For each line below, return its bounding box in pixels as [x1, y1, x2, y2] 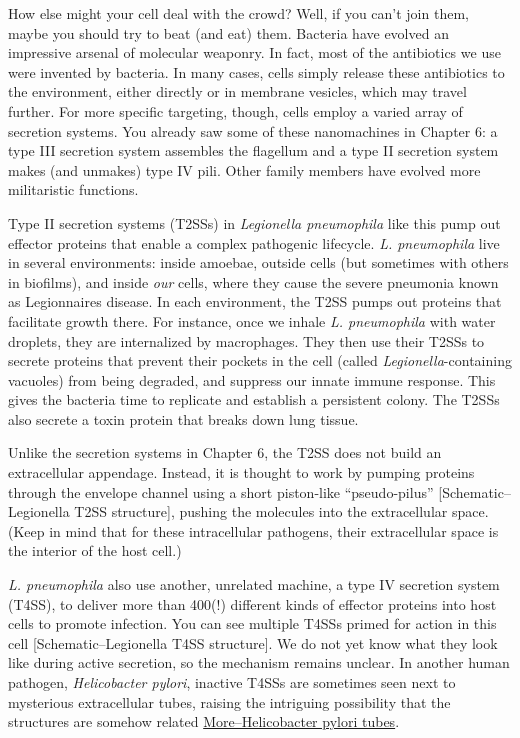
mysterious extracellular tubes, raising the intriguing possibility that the [8, 691, 451, 712]
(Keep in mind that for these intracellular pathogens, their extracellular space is [8, 520, 499, 541]
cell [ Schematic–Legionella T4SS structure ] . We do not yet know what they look [8, 632, 498, 653]
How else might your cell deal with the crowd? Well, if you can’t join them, [8, 3, 469, 23]
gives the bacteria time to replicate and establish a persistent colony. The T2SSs [8, 389, 500, 410]
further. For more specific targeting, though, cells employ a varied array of [8, 100, 463, 121]
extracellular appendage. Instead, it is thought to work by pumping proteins [8, 462, 475, 483]
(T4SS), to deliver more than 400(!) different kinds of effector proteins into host [8, 593, 497, 614]
